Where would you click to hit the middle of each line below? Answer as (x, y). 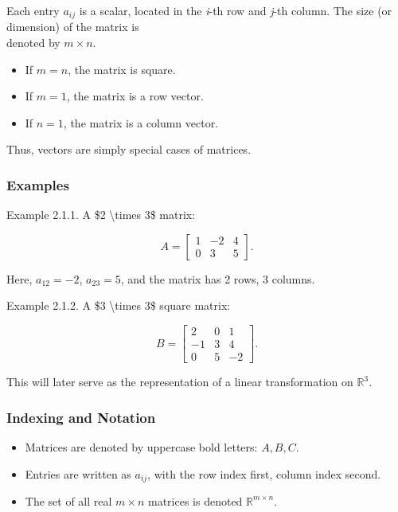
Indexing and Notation (81, 417)
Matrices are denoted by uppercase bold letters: (141, 446)
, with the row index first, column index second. (264, 473)
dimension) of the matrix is (73, 27)
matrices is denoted (195, 500)
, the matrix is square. (122, 69)
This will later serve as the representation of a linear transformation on (180, 382)
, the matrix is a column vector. (141, 122)
